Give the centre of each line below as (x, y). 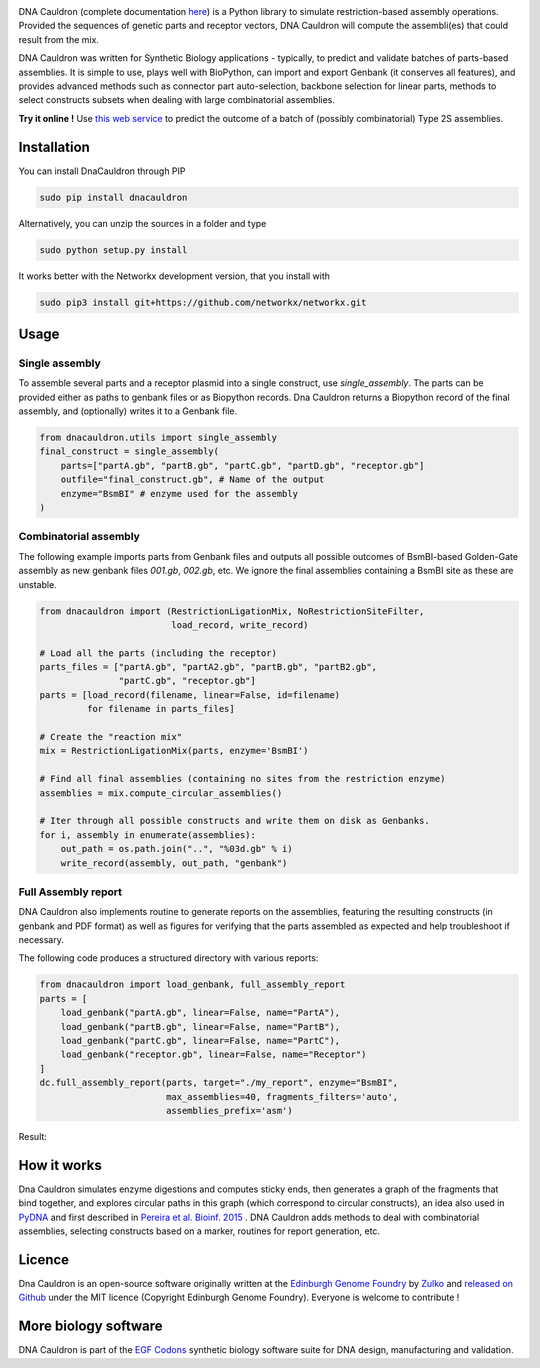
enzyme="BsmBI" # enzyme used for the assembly (179, 493)
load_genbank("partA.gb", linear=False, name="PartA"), (200, 1013)
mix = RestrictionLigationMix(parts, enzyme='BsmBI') (174, 751)
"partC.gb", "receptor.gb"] (187, 681)
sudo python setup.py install (113, 249)
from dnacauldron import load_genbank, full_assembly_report (192, 984)
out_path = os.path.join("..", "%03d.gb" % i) (177, 849)
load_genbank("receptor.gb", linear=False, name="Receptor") (213, 1054)
